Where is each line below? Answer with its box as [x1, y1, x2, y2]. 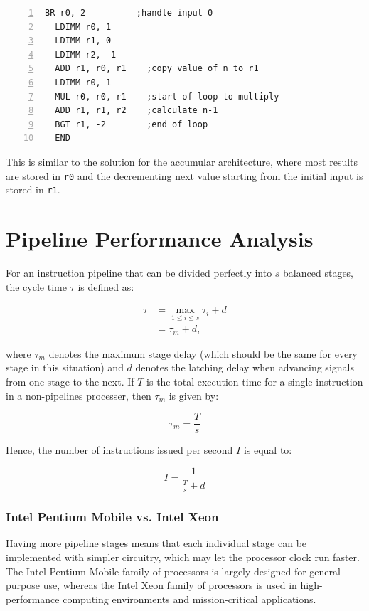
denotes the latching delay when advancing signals [135, 360, 354, 375]
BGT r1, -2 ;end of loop [55, 119, 208, 129]
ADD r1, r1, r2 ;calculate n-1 [55, 105, 218, 116]
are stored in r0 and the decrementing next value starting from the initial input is [6, 168, 363, 183]
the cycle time [6, 279, 67, 294]
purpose [6, 578, 40, 593]
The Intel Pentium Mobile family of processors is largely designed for [6, 563, 306, 578]
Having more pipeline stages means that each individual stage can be [6, 536, 307, 551]
